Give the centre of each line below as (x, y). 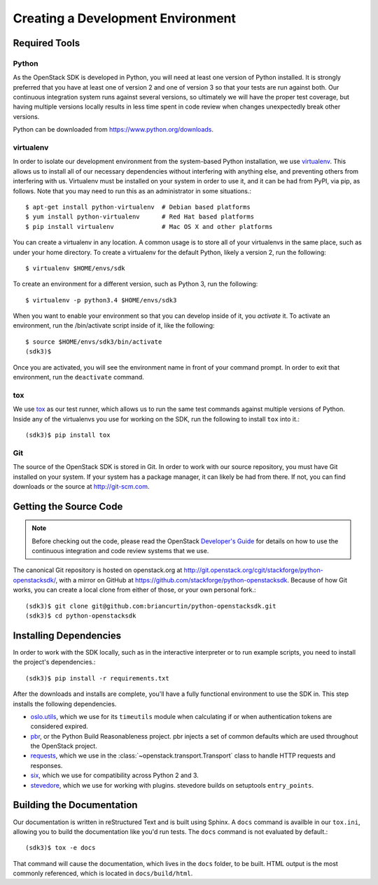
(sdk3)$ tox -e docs (61, 848)
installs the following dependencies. (65, 704)
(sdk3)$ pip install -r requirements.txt (97, 678)
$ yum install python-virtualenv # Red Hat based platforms (140, 217)
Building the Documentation (75, 805)
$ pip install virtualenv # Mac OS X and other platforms (149, 227)
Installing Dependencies (67, 635)
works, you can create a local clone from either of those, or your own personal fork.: (134, 590)
